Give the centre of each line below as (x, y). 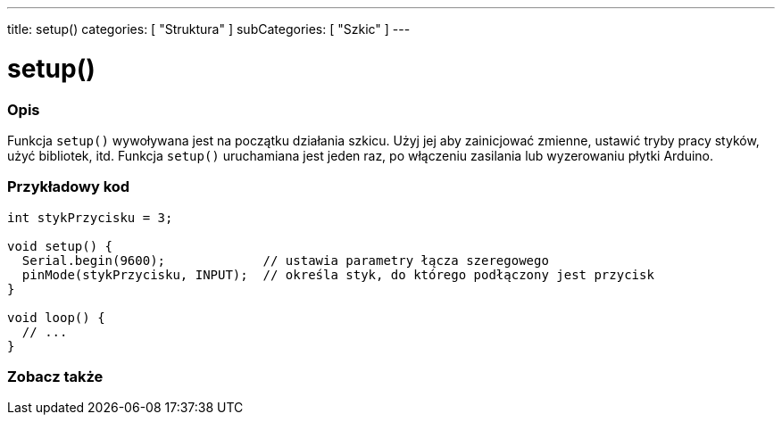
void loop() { (56, 317)
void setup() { (60, 246)
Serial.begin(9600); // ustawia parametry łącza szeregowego (285, 260)
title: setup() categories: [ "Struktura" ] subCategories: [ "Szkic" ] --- (209, 29)
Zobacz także (55, 376)
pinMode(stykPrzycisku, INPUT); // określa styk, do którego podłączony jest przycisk (338, 274)
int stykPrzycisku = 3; (90, 217)
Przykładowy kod (69, 187)
